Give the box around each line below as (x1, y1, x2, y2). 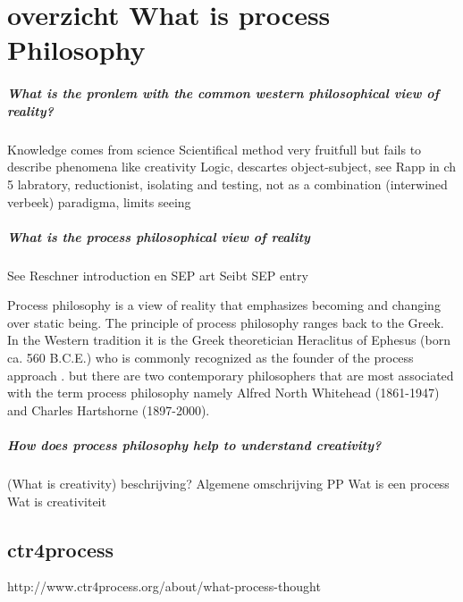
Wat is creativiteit (7, 491, 106, 510)
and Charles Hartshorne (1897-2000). (7, 400, 210, 419)
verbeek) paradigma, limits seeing (7, 192, 191, 211)
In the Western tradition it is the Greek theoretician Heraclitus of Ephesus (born (7, 330, 450, 349)
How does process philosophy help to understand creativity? (7, 436, 382, 454)
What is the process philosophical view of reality (7, 227, 310, 246)
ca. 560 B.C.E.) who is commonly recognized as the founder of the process (7, 348, 414, 367)
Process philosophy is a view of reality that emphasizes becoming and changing (7, 296, 441, 314)
